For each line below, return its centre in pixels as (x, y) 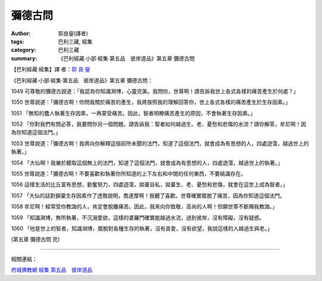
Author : (21, 33)
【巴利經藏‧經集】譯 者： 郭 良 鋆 (51, 69)
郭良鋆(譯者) (73, 33)
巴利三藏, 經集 (75, 41)
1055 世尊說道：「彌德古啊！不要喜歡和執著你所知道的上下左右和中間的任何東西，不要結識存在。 (129, 174)
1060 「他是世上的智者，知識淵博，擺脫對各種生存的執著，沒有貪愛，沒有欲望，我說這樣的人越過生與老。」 (142, 228)
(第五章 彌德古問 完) (35, 239)
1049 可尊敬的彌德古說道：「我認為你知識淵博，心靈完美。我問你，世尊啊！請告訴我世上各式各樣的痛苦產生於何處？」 (155, 91)
